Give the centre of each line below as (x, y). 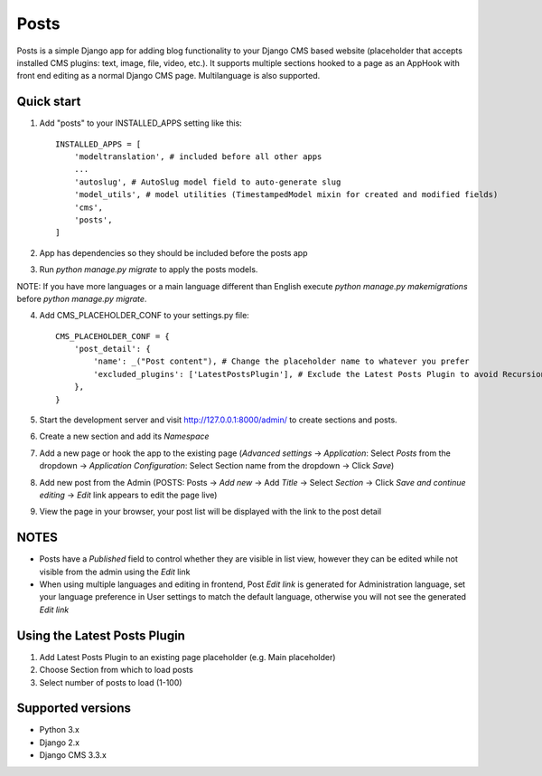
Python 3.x (60, 730)
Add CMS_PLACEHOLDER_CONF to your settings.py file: (145, 316)
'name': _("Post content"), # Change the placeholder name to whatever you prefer (281, 361)
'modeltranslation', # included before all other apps (198, 157)
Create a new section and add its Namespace (124, 436)
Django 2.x (60, 743)
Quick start (49, 102)
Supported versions (74, 709)
